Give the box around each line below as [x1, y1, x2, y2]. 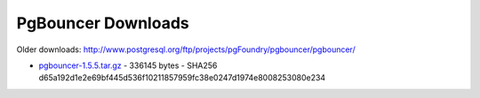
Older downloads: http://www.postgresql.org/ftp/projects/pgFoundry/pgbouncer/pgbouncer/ [16, 44, 356, 55]
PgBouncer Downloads [16, 13, 190, 33]
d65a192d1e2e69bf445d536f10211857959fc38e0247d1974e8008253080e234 [38, 72, 326, 83]
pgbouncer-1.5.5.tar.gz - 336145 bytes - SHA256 [38, 60, 218, 71]
